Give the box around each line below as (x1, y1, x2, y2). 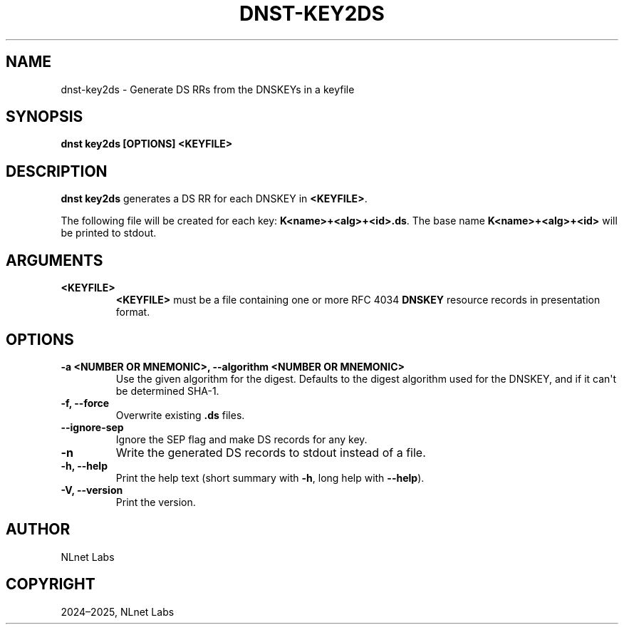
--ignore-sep (61, 420, 124, 433)
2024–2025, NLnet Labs (61, 605, 175, 618)
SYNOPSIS (6, 108, 83, 126)
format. (115, 306, 150, 319)
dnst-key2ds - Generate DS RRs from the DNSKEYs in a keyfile (61, 83, 355, 95)
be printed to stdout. (61, 227, 157, 239)
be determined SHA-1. (115, 384, 219, 397)
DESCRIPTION (6, 162, 108, 180)
